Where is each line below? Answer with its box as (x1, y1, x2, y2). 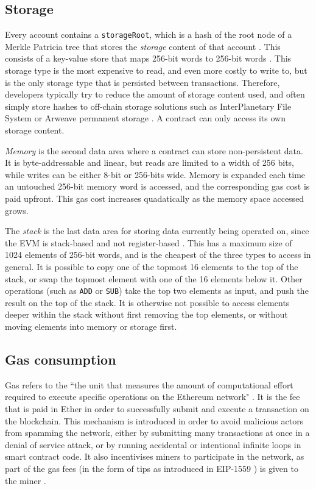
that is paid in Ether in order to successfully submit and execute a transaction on (5, 402, 309, 415)
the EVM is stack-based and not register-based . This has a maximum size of (5, 236, 292, 249)
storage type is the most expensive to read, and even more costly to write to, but (5, 64, 307, 77)
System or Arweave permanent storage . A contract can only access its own (5, 112, 286, 124)
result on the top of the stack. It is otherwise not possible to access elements (5, 296, 290, 309)
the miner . (5, 474, 46, 487)
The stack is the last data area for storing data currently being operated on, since (5, 224, 309, 237)
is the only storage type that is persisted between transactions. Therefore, (5, 76, 280, 88)
